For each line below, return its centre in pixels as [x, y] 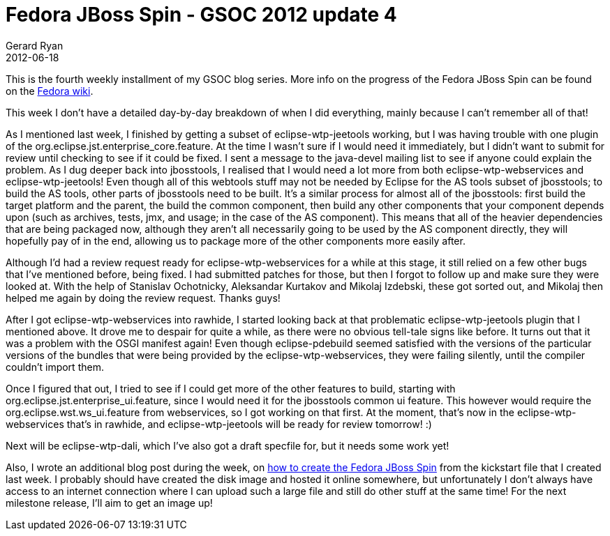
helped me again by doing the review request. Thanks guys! [143, 298]
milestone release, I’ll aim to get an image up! [109, 503]
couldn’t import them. [55, 367]
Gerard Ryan [35, 45]
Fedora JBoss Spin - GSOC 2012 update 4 [201, 15]
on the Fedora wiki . [50, 91]
